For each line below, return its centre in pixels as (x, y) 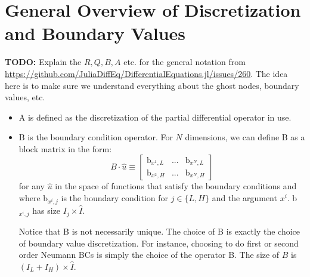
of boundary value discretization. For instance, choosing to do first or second (159, 243)
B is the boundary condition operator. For (96, 137)
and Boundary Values (95, 33)
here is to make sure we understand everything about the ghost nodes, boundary (152, 85)
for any (32, 186)
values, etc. (25, 97)
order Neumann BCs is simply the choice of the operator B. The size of (149, 255)
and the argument (244, 198)
